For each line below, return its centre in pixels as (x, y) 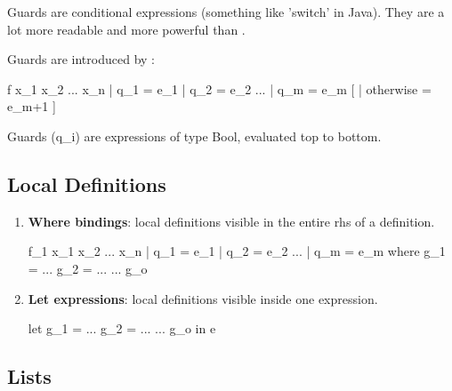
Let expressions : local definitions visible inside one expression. (203, 298)
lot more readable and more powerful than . (126, 29)
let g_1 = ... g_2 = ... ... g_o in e (122, 328)
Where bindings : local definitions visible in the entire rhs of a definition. (231, 221)
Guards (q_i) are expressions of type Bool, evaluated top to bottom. (194, 136)
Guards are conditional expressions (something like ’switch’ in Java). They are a (226, 12)
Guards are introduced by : (81, 59)
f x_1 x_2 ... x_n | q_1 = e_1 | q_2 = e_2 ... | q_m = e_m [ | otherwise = (219, 88)
